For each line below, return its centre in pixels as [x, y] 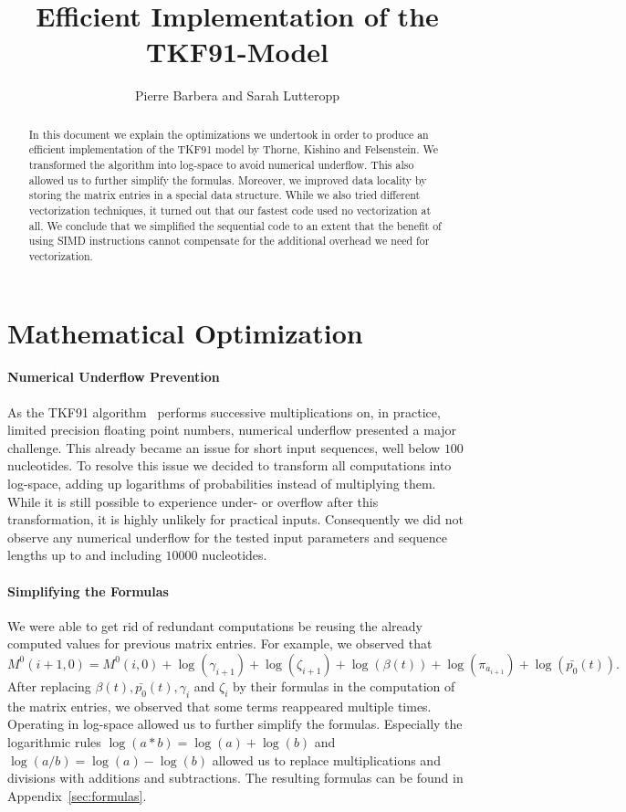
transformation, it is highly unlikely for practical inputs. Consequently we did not [235, 519]
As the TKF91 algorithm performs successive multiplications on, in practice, [224, 411]
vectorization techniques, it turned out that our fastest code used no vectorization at [230, 210]
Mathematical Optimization [185, 332]
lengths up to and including [84, 555]
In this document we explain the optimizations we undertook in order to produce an [229, 134]
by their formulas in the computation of [344, 685]
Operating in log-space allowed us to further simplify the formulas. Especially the [235, 724]
